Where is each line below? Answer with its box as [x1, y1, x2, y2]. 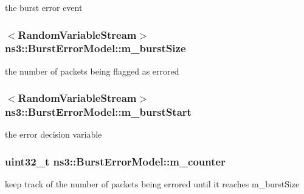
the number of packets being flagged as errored [5, 64, 179, 77]
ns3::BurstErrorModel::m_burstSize [5, 41, 186, 56]
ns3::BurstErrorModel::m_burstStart [5, 104, 192, 119]
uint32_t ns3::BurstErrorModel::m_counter [5, 153, 226, 169]
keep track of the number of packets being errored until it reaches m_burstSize [5, 178, 300, 190]
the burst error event [5, 1, 83, 13]
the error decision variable [5, 128, 102, 141]
